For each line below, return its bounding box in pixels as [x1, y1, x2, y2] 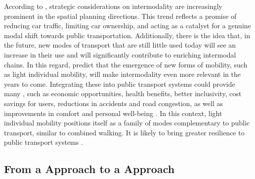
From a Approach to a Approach [4, 161, 175, 177]
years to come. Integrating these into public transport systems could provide [4, 78, 235, 89]
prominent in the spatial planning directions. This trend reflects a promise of [4, 10, 237, 21]
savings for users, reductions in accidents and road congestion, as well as [4, 98, 223, 108]
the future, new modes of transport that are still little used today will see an [4, 40, 236, 50]
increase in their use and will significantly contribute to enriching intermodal [4, 49, 236, 60]
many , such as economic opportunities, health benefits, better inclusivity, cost [4, 88, 242, 99]
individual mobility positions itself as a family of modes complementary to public [4, 118, 250, 128]
